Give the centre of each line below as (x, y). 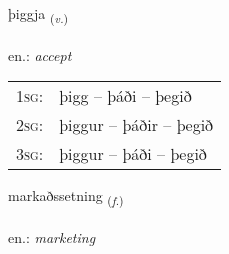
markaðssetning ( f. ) (66, 197)
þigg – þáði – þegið (125, 96)
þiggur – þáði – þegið (133, 154)
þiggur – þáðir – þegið (136, 125)
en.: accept (40, 54)
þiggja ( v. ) (38, 14)
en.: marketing (52, 237)
